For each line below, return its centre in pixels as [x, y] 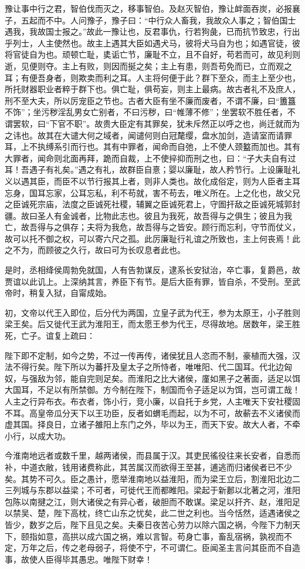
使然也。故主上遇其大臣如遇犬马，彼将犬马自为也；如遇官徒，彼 [177, 43]
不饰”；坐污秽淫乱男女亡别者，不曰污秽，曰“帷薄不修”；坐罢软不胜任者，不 [150, 112]
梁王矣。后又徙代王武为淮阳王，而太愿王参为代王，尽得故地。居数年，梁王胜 [152, 324]
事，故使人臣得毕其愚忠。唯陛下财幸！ [79, 559]
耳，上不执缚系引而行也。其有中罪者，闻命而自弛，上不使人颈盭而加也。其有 [152, 147]
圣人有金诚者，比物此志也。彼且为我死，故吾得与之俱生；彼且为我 [165, 215]
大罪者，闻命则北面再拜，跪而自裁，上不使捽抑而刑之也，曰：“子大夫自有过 [150, 158]
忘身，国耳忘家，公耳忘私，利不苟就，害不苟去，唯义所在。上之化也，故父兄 [152, 192]
